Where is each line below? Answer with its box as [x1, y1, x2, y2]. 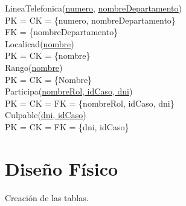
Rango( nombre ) [5, 61, 63, 73]
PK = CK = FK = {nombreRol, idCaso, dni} [5, 96, 175, 109]
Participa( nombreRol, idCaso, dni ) [5, 85, 133, 98]
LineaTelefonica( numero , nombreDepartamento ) [5, 2, 182, 14]
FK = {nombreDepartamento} [5, 25, 118, 38]
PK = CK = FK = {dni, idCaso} [5, 120, 129, 133]
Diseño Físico [5, 156, 118, 181]
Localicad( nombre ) [5, 37, 74, 50]
